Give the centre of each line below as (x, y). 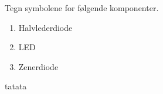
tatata (16, 86)
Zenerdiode (38, 66)
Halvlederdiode (45, 27)
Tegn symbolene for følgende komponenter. (82, 8)
